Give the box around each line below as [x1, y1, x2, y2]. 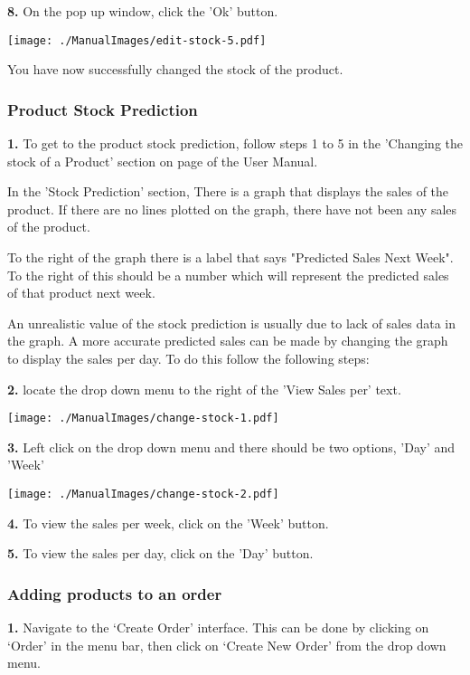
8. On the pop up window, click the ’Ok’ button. [7, 2, 278, 20]
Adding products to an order [7, 582, 222, 604]
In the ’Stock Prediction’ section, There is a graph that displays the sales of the [7, 182, 449, 201]
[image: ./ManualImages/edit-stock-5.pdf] [7, 33, 267, 47]
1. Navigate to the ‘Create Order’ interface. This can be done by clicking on [7, 618, 429, 637]
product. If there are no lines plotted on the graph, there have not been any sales [7, 199, 457, 218]
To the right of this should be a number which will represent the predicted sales [7, 265, 449, 284]
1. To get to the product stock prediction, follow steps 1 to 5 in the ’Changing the [7, 134, 463, 153]
